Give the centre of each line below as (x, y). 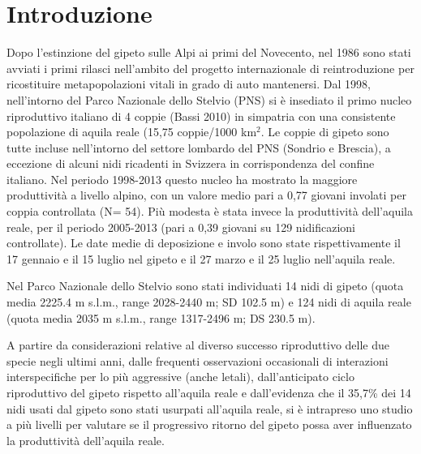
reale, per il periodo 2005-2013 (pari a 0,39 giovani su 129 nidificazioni (181, 227)
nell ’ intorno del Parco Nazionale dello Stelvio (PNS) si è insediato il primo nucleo (209, 99)
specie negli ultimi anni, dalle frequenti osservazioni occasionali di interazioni (198, 360)
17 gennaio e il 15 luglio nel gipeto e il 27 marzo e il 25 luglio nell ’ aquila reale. (201, 258)
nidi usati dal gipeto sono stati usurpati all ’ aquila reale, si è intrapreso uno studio (210, 408)
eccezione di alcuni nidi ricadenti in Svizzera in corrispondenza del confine (191, 163)
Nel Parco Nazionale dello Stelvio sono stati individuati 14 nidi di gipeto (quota (205, 286)
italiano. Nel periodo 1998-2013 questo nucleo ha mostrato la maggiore (182, 179)
